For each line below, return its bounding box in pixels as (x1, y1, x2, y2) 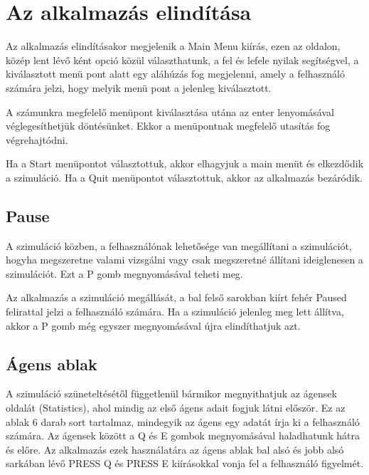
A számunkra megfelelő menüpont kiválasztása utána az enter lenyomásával (6, 104, 334, 119)
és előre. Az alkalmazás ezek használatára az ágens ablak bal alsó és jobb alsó (6, 442, 344, 456)
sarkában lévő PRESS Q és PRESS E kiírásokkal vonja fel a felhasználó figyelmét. (6, 456, 364, 471)
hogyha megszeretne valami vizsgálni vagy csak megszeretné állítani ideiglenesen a (6, 252, 363, 267)
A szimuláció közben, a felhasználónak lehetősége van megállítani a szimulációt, (6, 238, 352, 253)
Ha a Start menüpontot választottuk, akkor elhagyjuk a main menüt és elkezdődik (6, 156, 364, 171)
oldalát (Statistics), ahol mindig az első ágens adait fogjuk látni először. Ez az (6, 400, 346, 415)
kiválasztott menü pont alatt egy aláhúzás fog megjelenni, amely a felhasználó (6, 66, 345, 81)
